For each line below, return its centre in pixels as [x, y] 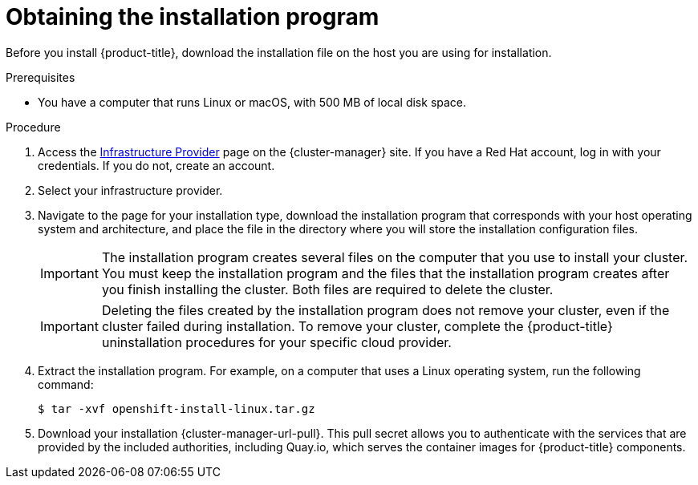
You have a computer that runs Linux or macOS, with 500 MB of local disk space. [252, 102]
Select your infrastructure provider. [130, 190]
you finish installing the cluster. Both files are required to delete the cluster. [327, 289]
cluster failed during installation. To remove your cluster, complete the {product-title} [357, 326]
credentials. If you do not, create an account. [156, 165]
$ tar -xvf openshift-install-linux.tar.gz [177, 408]
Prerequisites [41, 77]
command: [66, 384]
